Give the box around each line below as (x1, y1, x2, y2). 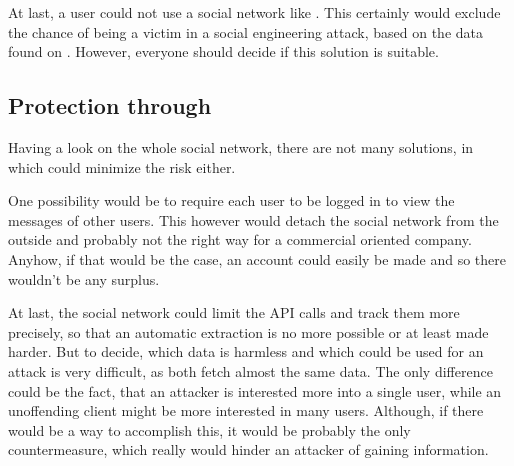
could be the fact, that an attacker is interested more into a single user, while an (8, 380, 502, 401)
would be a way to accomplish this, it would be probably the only (8, 419, 411, 440)
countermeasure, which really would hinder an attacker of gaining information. (8, 439, 489, 460)
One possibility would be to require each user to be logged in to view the (8, 190, 455, 211)
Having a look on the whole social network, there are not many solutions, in (8, 136, 474, 157)
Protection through (8, 90, 212, 121)
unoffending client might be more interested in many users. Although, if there (8, 400, 484, 421)
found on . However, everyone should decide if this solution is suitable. (8, 41, 439, 62)
